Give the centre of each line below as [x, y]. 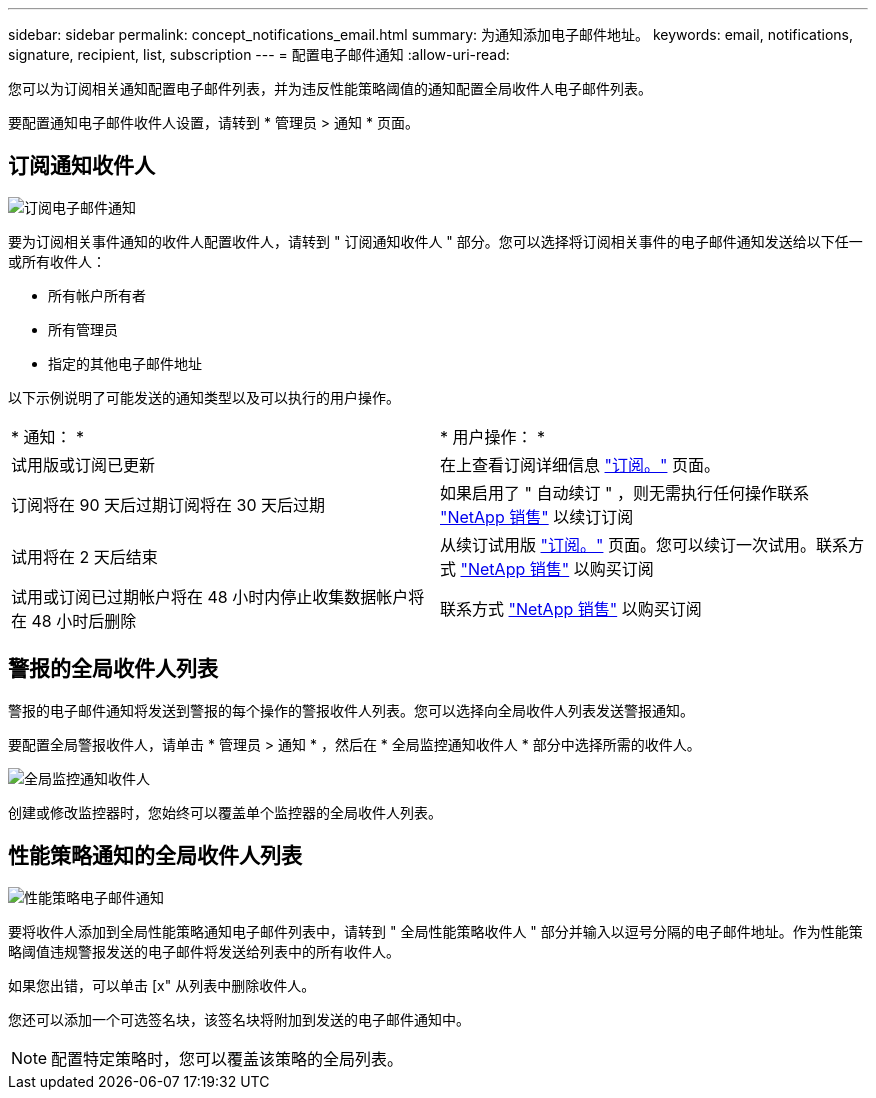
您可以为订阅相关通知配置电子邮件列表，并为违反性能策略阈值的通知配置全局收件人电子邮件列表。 [330, 88]
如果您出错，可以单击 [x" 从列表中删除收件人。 [162, 985]
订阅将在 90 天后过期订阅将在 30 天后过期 [168, 504]
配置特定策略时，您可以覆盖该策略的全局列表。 [227, 1058]
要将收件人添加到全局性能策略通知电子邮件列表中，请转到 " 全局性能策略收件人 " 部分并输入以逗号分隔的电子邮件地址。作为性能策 [435, 931]
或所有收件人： [57, 261]
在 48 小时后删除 [74, 620]
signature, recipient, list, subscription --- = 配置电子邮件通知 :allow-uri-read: [259, 54]
